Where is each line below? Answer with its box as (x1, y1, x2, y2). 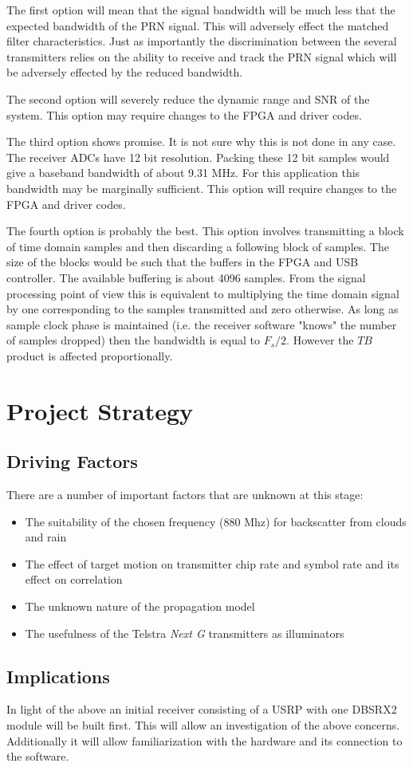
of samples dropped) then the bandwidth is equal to (6, 332, 261, 348)
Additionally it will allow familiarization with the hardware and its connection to (6, 732, 403, 749)
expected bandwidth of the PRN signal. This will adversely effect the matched (6, 17, 389, 33)
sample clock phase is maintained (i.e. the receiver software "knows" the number (6, 316, 397, 332)
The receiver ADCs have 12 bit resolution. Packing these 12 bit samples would (6, 148, 390, 165)
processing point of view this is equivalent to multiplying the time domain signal (6, 285, 399, 301)
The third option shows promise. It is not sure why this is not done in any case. (6, 133, 396, 150)
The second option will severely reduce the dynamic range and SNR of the (6, 90, 370, 107)
